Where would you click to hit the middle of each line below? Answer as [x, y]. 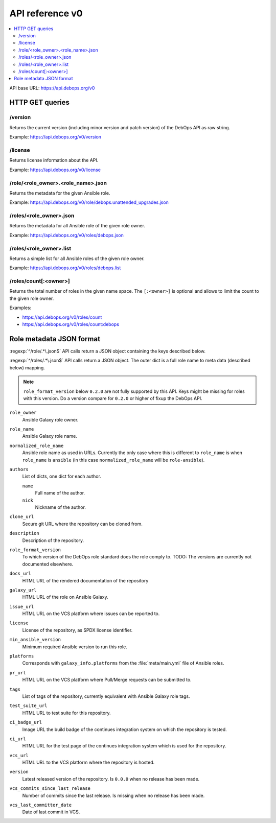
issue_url [22, 606]
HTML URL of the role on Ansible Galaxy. [65, 597]
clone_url [22, 517]
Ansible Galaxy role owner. [50, 419]
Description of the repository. [53, 540]
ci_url [18, 739]
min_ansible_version [35, 640]
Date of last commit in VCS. [51, 812]
